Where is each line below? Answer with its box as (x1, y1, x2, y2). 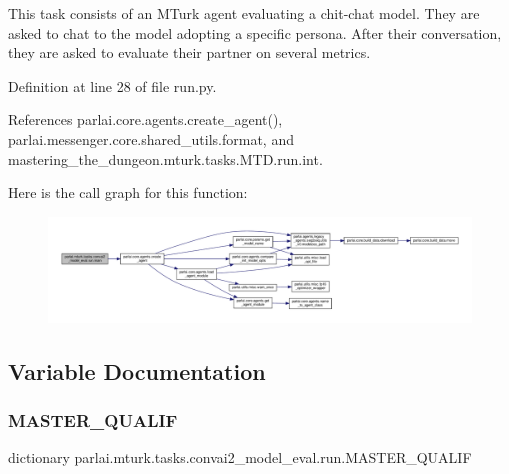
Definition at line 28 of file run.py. (8, 75, 217, 96)
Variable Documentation (8, 355, 266, 386)
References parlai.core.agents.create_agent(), (8, 109, 283, 130)
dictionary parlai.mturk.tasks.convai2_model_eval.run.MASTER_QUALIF (8, 447, 472, 468)
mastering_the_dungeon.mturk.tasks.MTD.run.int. (8, 148, 323, 169)
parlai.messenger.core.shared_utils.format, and (8, 128, 294, 149)
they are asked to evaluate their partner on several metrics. (8, 42, 371, 63)
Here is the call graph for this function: (8, 182, 248, 203)
